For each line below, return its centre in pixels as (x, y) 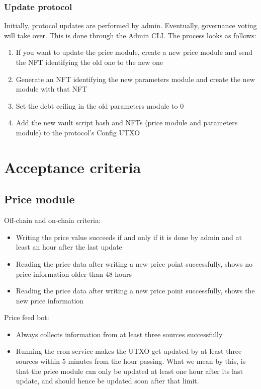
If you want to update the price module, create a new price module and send (134, 52)
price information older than (60, 274)
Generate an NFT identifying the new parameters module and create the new (135, 79)
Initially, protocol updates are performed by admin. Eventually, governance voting (130, 25)
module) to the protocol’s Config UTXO (78, 132)
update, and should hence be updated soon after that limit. (107, 381)
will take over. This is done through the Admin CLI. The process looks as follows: (130, 35)
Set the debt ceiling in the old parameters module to (97, 105)
